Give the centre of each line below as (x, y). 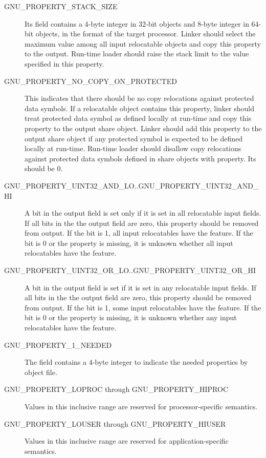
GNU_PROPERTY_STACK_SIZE (61, 6)
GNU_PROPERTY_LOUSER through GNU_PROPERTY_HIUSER (115, 423)
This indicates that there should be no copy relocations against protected (139, 98)
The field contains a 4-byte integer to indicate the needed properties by (136, 362)
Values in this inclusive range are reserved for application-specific (127, 441)
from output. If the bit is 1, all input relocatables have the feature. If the (139, 233)
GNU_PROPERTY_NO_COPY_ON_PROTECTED (91, 81)
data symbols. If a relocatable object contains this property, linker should (139, 108)
